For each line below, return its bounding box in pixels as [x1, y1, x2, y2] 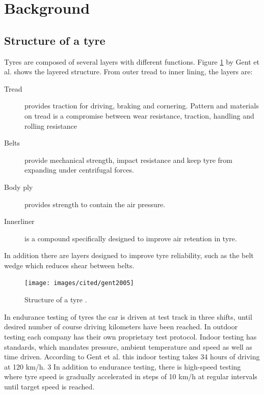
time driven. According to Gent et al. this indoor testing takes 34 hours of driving [4, 351, 260, 362]
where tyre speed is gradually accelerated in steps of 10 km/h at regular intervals [4, 371, 257, 382]
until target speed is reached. [4, 381, 95, 391]
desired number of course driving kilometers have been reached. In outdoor [4, 321, 238, 332]
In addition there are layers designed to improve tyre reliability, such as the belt [4, 250, 254, 261]
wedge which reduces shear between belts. [4, 260, 135, 270]
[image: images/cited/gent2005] [24, 279, 134, 287]
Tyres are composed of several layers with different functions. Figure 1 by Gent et [4, 56, 259, 67]
